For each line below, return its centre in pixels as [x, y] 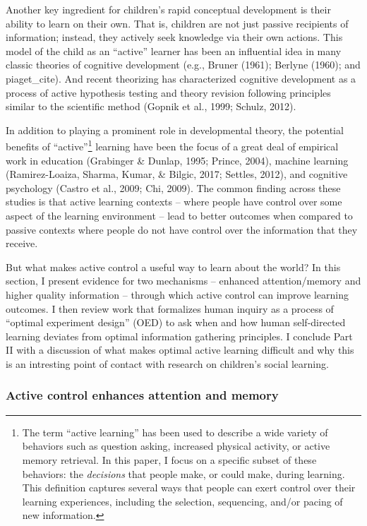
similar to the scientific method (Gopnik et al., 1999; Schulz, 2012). [151, 106]
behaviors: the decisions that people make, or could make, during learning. [183, 473]
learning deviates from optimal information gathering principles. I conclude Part [179, 336]
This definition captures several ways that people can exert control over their [189, 488]
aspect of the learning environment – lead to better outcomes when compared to [179, 215]
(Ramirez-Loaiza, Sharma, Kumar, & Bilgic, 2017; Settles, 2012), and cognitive [177, 174]
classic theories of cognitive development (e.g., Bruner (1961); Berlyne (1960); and [183, 65]
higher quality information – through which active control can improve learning [178, 294]
